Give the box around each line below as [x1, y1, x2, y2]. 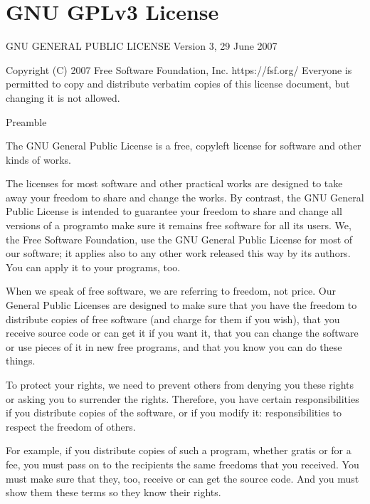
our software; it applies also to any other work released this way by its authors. [6, 246, 351, 261]
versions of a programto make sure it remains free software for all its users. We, [6, 218, 351, 233]
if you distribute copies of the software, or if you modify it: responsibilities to [6, 405, 342, 420]
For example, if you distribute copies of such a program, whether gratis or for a [6, 443, 351, 458]
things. [6, 353, 36, 368]
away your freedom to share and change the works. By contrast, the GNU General [6, 189, 364, 204]
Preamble [6, 114, 47, 129]
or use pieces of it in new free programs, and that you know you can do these [6, 339, 342, 354]
